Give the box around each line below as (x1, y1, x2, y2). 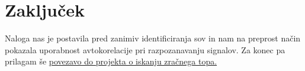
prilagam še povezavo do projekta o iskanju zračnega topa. (5, 55, 217, 67)
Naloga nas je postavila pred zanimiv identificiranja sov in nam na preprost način (5, 32, 301, 44)
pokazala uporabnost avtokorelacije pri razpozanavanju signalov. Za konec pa (5, 43, 285, 56)
